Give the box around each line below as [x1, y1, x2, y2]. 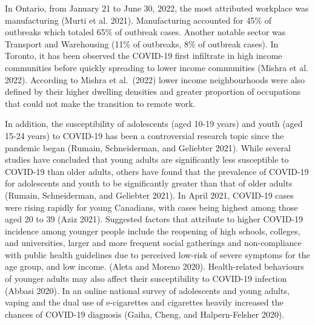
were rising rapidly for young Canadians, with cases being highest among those [5, 200, 298, 213]
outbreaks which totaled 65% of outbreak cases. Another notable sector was [5, 26, 286, 38]
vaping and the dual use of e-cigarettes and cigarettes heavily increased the [5, 296, 283, 309]
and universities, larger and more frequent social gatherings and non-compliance [5, 236, 302, 249]
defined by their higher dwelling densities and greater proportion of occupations [5, 85, 301, 98]
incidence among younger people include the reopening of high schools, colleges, [5, 224, 300, 237]
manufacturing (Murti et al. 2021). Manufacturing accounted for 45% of [5, 13, 272, 26]
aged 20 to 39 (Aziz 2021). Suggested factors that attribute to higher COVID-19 [5, 213, 303, 225]
